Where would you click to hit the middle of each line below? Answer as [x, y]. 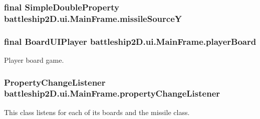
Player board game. [34, 59]
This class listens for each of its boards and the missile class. [97, 112]
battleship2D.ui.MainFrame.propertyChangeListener [112, 93]
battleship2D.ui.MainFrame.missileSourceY [93, 18]
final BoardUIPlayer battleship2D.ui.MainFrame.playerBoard [130, 41]
